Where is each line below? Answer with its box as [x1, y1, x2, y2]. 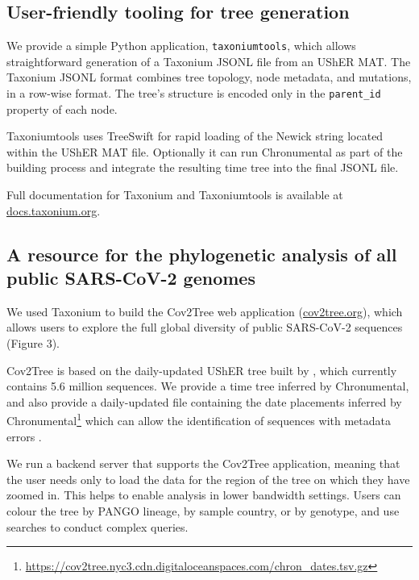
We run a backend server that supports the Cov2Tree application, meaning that [6, 455, 400, 472]
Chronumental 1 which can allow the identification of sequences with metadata [6, 410, 391, 429]
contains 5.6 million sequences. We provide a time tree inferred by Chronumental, [6, 378, 409, 394]
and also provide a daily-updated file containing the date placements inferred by [6, 393, 402, 410]
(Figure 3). [6, 335, 60, 352]
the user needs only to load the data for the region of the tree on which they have [6, 470, 410, 487]
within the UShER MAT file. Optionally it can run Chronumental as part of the [6, 143, 403, 160]
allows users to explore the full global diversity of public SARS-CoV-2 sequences [6, 319, 403, 336]
